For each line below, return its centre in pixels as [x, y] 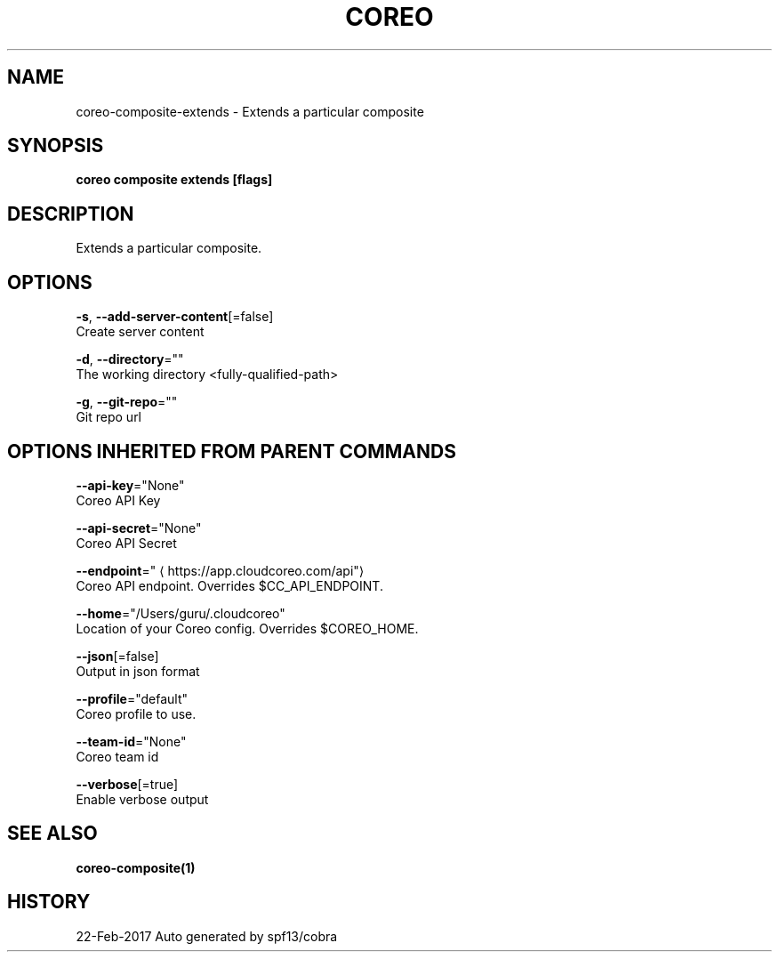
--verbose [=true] [127, 784]
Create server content [140, 332]
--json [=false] [117, 656]
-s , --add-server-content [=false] [175, 317]
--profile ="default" [132, 698]
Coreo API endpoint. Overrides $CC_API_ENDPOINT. [229, 585]
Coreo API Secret [126, 543]
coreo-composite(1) [136, 867]
